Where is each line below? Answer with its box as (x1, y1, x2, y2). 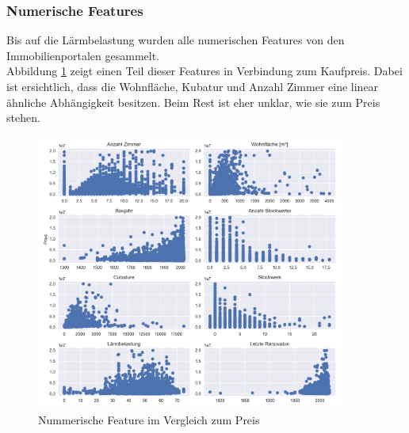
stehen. (6, 109, 40, 126)
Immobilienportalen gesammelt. (6, 47, 160, 63)
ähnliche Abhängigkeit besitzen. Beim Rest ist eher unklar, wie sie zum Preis (6, 93, 380, 110)
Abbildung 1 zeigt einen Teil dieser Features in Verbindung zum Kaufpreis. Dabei (6, 63, 403, 79)
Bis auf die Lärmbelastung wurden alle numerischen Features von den (6, 32, 345, 48)
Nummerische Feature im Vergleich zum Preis (38, 411, 260, 427)
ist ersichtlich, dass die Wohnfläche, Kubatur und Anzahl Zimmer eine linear (6, 78, 379, 94)
